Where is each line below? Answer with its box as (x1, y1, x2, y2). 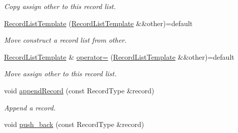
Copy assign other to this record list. (4, 1, 116, 11)
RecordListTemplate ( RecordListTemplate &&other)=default (4, 18, 193, 28)
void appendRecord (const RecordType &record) (4, 85, 154, 95)
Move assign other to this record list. (4, 68, 117, 79)
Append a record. (4, 102, 56, 112)
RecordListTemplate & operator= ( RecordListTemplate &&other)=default (4, 51, 234, 62)
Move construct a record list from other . (4, 35, 127, 45)
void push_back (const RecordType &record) (4, 119, 144, 129)
